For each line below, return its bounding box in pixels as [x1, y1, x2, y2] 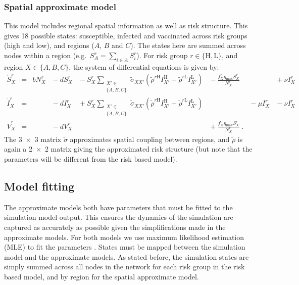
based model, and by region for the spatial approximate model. [4, 271, 199, 282]
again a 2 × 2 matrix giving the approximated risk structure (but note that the [4, 144, 253, 154]
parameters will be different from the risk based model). [4, 154, 177, 164]
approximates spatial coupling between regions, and [70, 133, 230, 144]
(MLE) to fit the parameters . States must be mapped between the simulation [4, 242, 245, 252]
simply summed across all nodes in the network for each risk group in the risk [4, 261, 245, 272]
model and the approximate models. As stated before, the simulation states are [4, 251, 249, 262]
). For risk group [136, 50, 188, 60]
